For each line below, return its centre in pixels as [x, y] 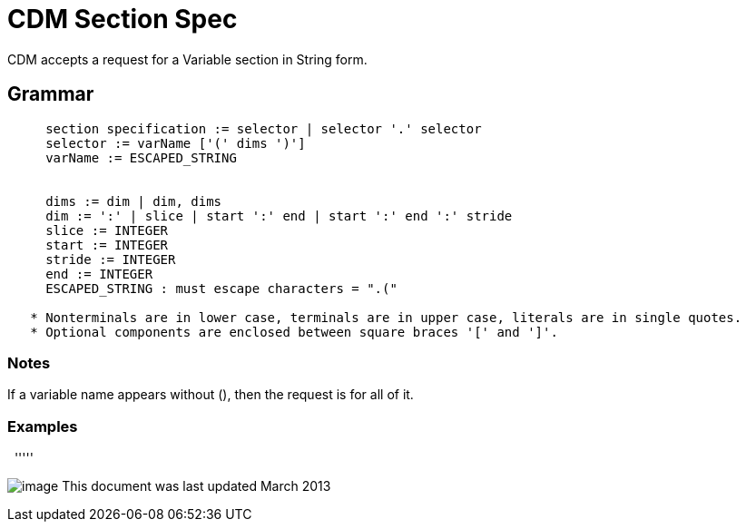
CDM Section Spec [123, 19]
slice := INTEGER [107, 230]
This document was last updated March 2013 [196, 486]
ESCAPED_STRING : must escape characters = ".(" [221, 288]
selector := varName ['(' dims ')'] [176, 143]
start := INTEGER [107, 245]
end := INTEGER [99, 274]
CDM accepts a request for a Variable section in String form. [187, 59]
